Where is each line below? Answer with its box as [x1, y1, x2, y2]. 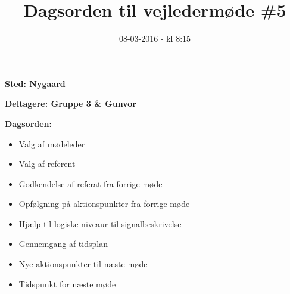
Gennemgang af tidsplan [18, 237, 108, 250]
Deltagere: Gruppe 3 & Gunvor [5, 97, 136, 110]
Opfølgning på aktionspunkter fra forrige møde [18, 197, 190, 210]
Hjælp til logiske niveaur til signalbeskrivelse [18, 217, 182, 230]
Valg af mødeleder [18, 137, 85, 150]
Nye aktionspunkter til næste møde [18, 258, 148, 270]
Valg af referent [18, 157, 76, 170]
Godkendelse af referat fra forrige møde [18, 177, 163, 190]
